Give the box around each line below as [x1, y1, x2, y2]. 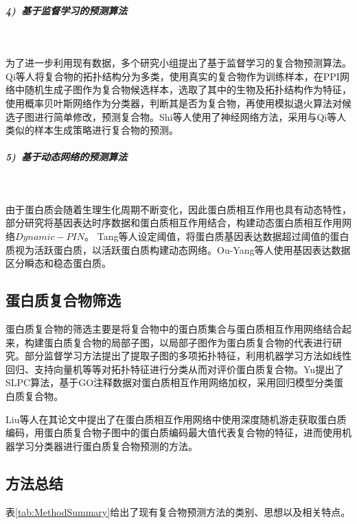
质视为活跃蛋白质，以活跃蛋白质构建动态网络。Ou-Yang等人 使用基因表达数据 [5, 242, 351, 257]
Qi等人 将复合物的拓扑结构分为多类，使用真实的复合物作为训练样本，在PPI [5, 69, 340, 83]
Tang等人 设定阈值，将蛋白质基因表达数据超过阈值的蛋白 [97, 229, 349, 243]
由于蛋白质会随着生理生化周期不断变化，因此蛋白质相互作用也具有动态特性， [5, 202, 352, 216]
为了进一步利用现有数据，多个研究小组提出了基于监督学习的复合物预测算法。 [5, 56, 352, 70]
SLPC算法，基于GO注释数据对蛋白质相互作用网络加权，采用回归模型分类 [5, 375, 334, 390]
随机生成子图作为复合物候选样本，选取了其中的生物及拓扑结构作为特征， [24, 82, 352, 97]
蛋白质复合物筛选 [5, 289, 121, 311]
